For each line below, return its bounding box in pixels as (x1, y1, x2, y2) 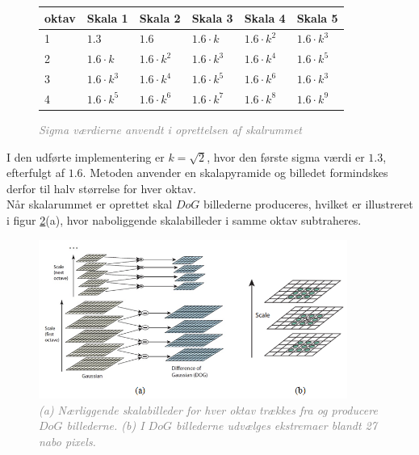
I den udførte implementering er (6, 148, 165, 165)
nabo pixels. (39, 432, 96, 449)
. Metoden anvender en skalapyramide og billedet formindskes (82, 164, 388, 181)
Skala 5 (296, 9, 338, 26)
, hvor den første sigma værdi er (207, 148, 365, 165)
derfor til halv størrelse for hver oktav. (6, 179, 196, 196)
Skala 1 (86, 9, 128, 26)
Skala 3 (191, 9, 233, 26)
